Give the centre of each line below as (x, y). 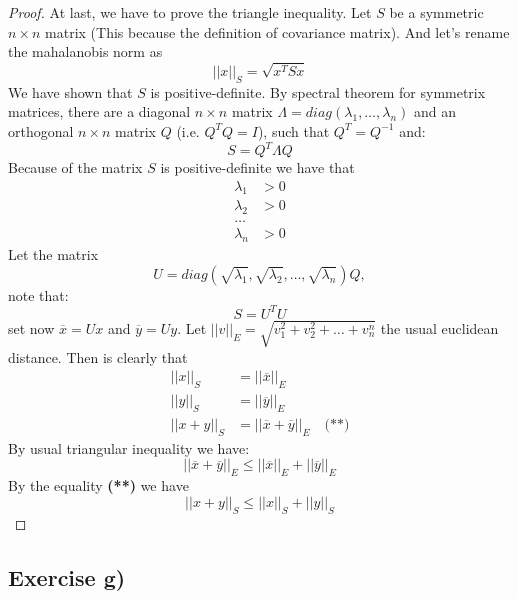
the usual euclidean (439, 327)
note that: (38, 294)
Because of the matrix (75, 167)
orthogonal (41, 130)
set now (31, 327)
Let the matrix (53, 254)
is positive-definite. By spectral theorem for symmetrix (318, 91)
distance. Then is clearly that (98, 356)
